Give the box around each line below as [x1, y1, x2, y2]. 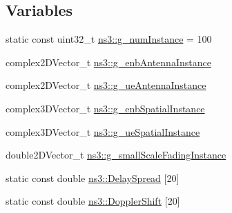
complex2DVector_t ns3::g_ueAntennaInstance [6, 78, 206, 92]
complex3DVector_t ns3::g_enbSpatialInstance [6, 101, 205, 115]
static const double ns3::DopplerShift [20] [6, 194, 180, 208]
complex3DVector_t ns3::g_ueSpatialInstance [6, 124, 200, 139]
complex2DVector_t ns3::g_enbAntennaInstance [6, 54, 211, 69]
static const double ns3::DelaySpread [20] [6, 170, 180, 185]
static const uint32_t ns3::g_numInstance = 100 [6, 32, 212, 46]
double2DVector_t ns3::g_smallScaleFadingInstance [6, 148, 226, 162]
